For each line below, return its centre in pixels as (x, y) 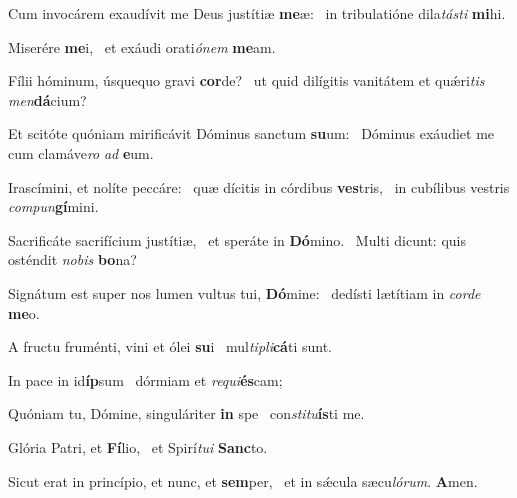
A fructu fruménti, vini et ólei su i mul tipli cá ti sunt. (170, 346)
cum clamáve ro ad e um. (81, 152)
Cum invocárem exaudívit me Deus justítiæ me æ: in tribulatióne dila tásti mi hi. (257, 13)
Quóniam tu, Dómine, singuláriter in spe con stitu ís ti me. (186, 413)
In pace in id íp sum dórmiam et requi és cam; (145, 379)
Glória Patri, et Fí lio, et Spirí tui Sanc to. (138, 446)
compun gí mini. (53, 206)
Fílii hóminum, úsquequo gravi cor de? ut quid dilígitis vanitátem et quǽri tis (246, 80)
